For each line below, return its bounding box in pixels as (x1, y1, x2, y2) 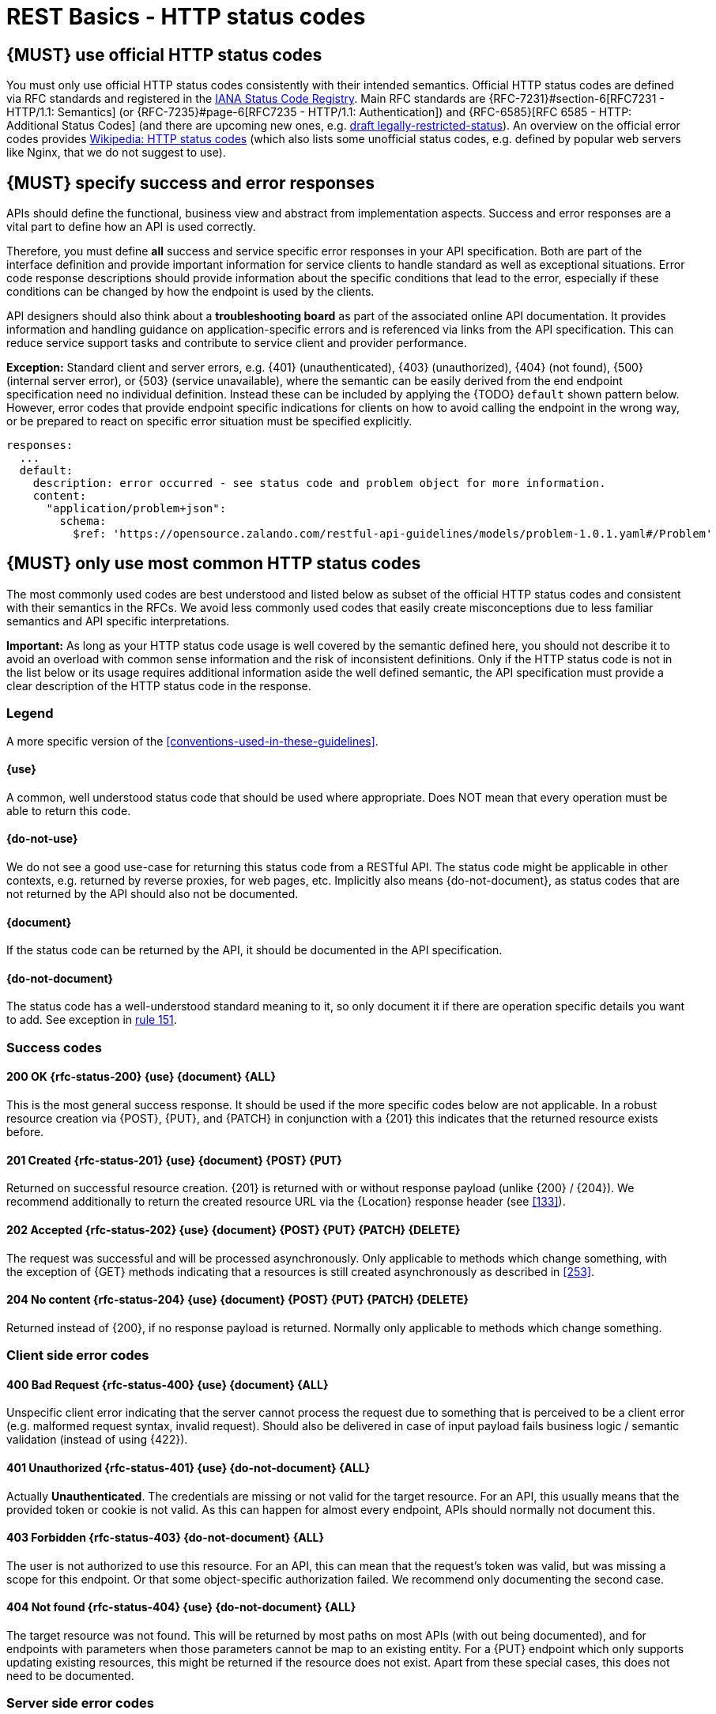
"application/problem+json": (46, 502, 227, 515)
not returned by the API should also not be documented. (6, 887, 299, 901)
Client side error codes (6, 1347, 149, 1364)
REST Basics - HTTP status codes (6, 3, 366, 30)
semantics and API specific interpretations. (6, 613, 230, 628)
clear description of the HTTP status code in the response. (6, 678, 311, 693)
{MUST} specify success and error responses (6, 172, 375, 193)
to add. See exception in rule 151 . (6, 1013, 177, 1027)
